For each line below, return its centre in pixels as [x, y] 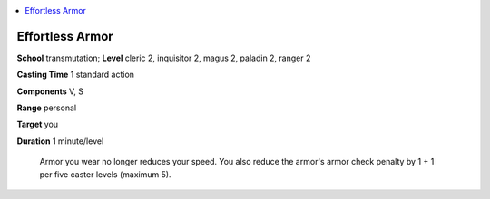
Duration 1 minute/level [60, 141]
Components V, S [50, 91]
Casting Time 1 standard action [76, 75]
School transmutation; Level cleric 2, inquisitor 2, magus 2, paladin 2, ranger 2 [164, 58]
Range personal [47, 108]
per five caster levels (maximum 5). [105, 174]
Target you [38, 124]
